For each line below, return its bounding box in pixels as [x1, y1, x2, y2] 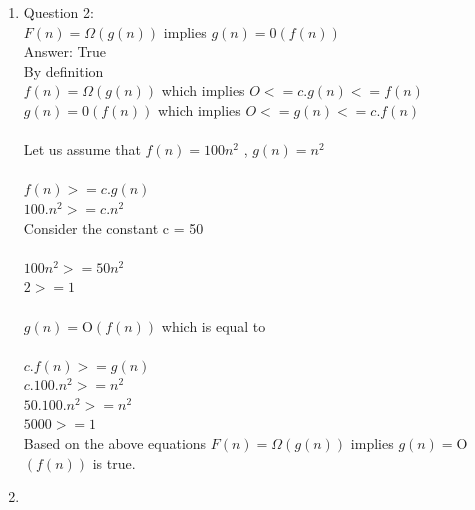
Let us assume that [23, 139, 141, 160]
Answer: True [23, 41, 107, 62]
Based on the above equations [23, 433, 207, 454]
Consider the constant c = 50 [23, 217, 204, 238]
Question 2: [23, 2, 94, 22]
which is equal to [161, 315, 266, 336]
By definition [23, 60, 104, 81]
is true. [92, 452, 136, 473]
